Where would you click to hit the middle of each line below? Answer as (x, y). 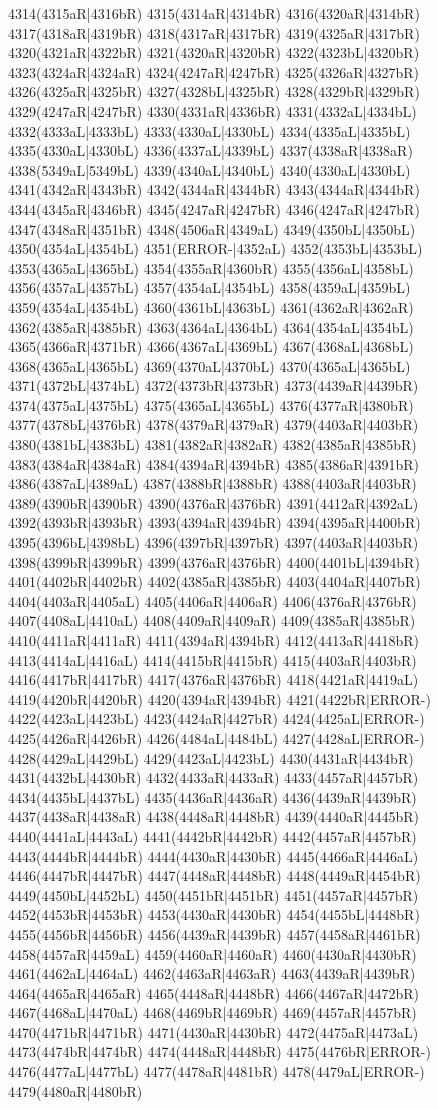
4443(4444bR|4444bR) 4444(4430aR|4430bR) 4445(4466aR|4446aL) (213, 855)
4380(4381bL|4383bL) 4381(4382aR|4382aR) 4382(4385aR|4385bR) (212, 444)
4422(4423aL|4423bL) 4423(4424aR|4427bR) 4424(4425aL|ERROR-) (216, 718)
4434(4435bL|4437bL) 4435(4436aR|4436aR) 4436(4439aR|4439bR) (212, 796)
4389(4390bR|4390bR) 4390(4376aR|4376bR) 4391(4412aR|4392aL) (213, 502)
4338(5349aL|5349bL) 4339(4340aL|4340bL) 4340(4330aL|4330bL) (209, 169)
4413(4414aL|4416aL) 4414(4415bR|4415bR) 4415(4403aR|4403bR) (212, 659)
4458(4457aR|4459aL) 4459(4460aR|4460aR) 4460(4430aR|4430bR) (212, 953)
